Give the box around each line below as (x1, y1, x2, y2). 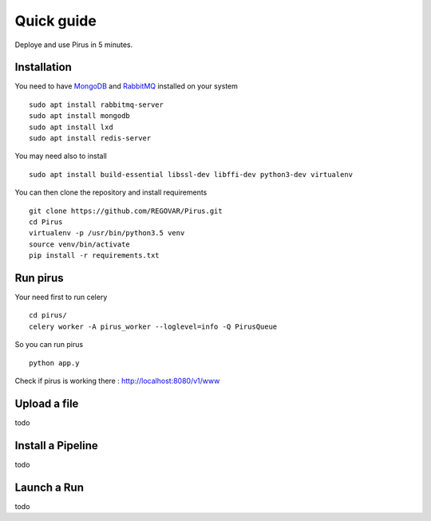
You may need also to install (14, 152, 107, 161)
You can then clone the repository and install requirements (14, 187, 208, 197)
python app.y (29, 358, 80, 367)
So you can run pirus (14, 340, 84, 349)
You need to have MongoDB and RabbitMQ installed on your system (14, 81, 239, 91)
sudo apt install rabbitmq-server (29, 100, 164, 109)
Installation (14, 61, 72, 74)
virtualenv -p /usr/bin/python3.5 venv (29, 228, 185, 238)
